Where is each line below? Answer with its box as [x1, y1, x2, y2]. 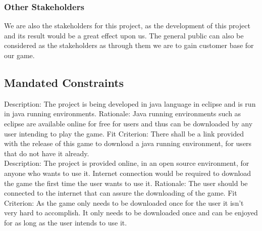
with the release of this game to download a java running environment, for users [4, 138, 252, 149]
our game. [4, 50, 35, 60]
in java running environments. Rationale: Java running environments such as [4, 108, 241, 119]
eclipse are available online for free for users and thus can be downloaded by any [4, 118, 253, 128]
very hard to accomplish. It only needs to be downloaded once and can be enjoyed [4, 207, 258, 218]
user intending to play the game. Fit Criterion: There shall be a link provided [4, 128, 244, 138]
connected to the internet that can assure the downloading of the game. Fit [4, 188, 237, 198]
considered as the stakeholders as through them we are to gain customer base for [4, 40, 254, 51]
